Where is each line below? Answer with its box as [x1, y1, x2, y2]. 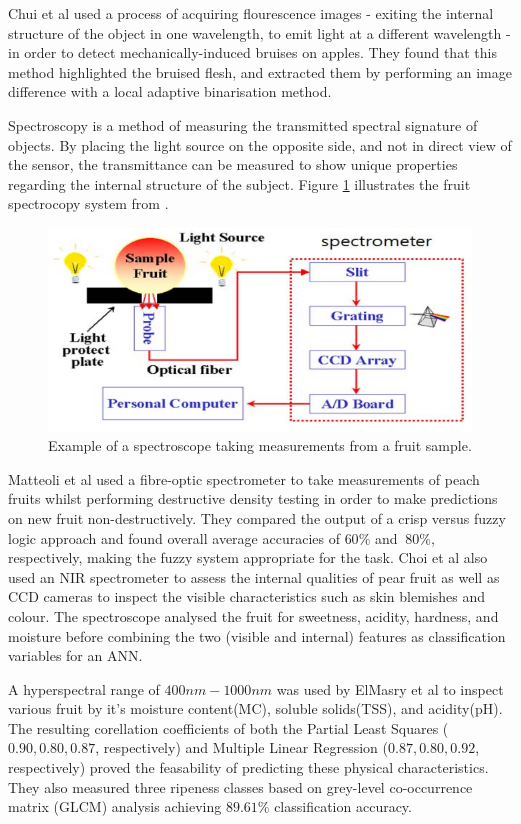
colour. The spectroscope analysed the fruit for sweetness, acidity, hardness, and [8, 605, 499, 626]
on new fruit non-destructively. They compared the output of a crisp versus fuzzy [8, 507, 506, 528]
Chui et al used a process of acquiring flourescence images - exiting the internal [8, 3, 494, 23]
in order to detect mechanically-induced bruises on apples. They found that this [8, 42, 497, 63]
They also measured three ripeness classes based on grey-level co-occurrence [8, 776, 473, 797]
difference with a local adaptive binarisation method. [8, 81, 332, 102]
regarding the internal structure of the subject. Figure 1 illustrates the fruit [8, 173, 471, 194]
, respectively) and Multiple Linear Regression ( [95, 737, 388, 758]
